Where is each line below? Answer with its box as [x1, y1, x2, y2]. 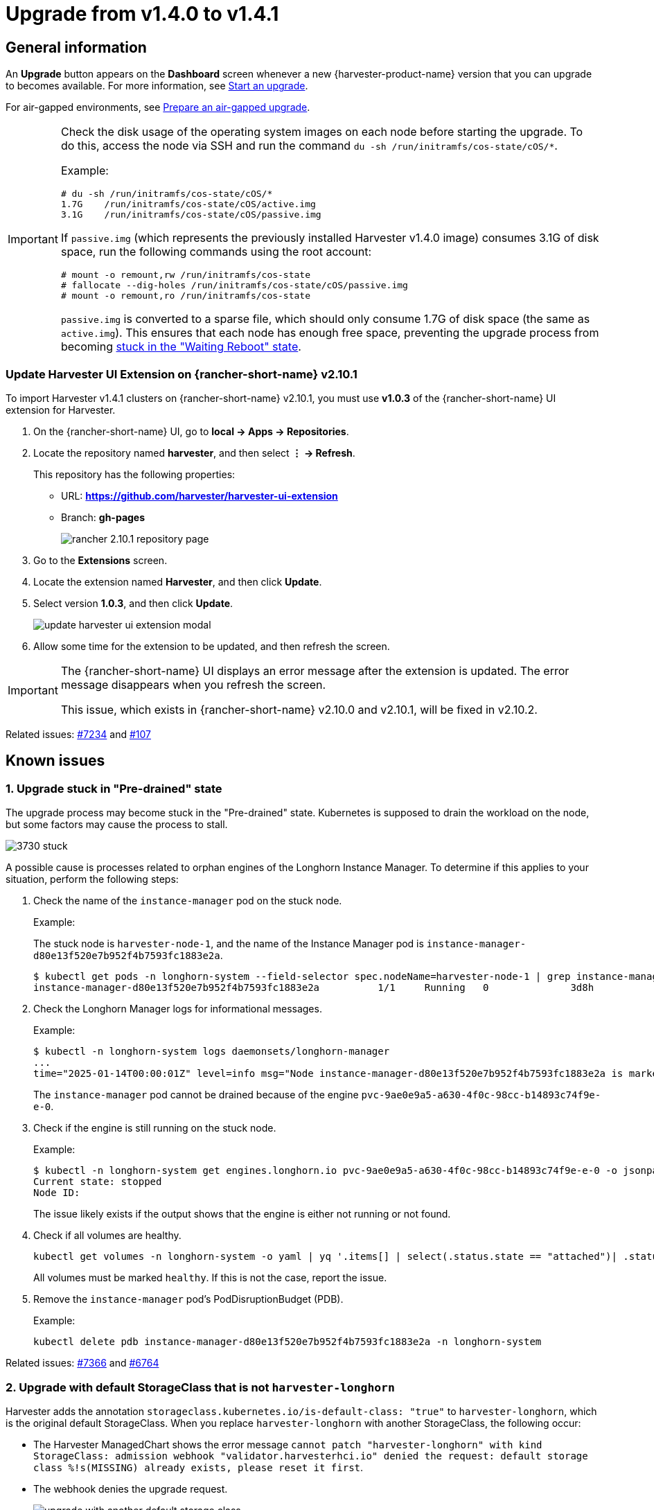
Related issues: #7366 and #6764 [6, 1357, 159, 1369]
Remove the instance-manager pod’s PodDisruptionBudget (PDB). [33, 1293, 344, 1306]
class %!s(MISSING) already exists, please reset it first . [33, 1461, 364, 1473]
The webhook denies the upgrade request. [33, 1482, 228, 1495]
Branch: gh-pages [61, 511, 145, 523]
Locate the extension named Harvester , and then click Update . [33, 575, 322, 588]
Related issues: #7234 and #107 [6, 728, 151, 740]
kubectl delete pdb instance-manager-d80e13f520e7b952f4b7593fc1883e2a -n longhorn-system [33, 1336, 542, 1348]
